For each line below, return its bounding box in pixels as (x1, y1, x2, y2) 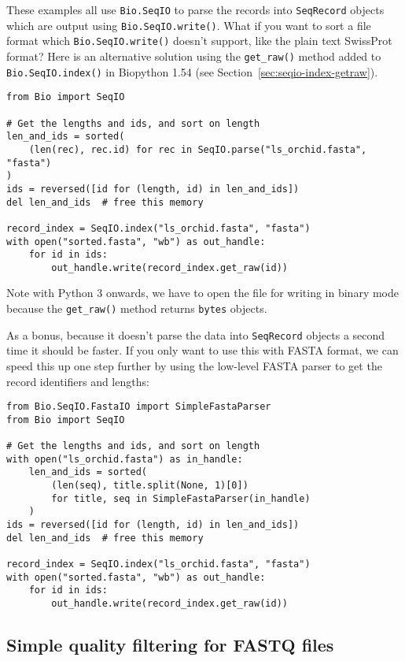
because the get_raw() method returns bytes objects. (6, 300, 267, 317)
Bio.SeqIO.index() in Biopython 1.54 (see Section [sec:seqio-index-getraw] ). (6, 63, 378, 80)
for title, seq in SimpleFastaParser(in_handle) (51, 492, 311, 504)
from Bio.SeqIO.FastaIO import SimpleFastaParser (6, 401, 271, 413)
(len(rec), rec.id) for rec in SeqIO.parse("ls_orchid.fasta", (28, 143, 367, 155)
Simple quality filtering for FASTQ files (6, 633, 334, 657)
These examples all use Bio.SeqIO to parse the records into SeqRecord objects (6, 2, 385, 17)
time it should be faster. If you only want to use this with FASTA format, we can (6, 342, 399, 358)
